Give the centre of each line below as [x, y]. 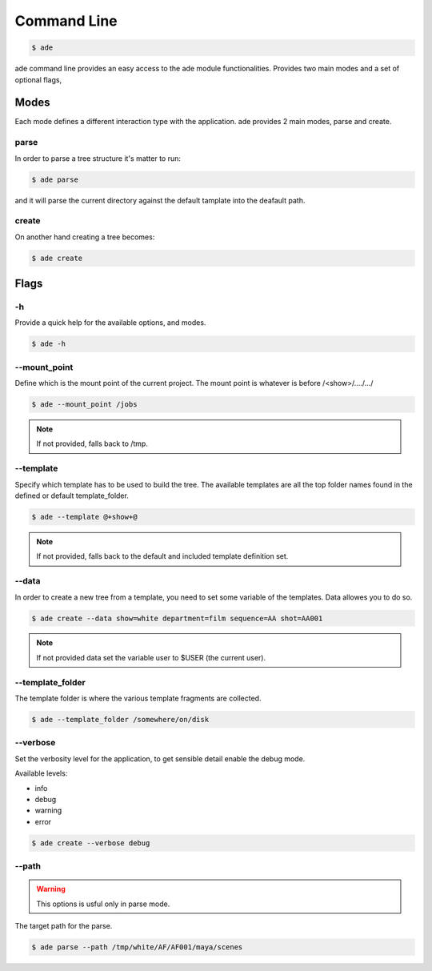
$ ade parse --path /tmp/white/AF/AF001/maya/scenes [137, 947]
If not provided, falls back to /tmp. [92, 443]
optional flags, [38, 79]
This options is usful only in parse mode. [103, 904]
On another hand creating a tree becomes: [85, 237]
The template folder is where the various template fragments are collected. [138, 698]
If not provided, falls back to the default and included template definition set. [162, 556]
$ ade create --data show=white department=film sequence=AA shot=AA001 [177, 618]
